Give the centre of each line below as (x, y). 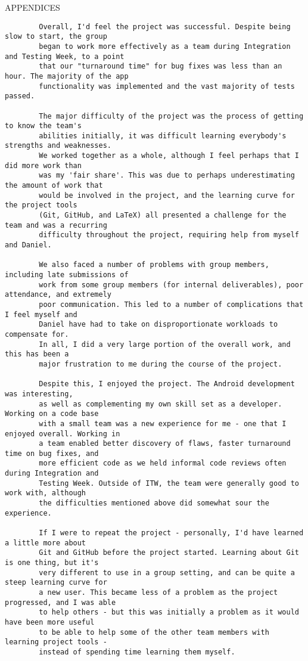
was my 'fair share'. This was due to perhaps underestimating (167, 176)
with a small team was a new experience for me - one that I (163, 423)
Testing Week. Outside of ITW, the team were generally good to (169, 483)
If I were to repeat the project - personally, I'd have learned (171, 533)
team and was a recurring (56, 225)
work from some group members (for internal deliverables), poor (171, 285)
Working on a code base (52, 414)
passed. (20, 96)
